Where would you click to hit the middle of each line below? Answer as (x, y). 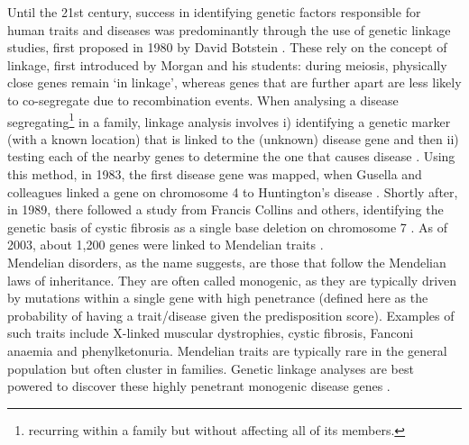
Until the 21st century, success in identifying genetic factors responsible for (214, 12)
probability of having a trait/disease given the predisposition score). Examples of (231, 315)
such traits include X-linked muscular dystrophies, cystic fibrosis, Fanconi (211, 333)
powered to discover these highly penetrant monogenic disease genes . (199, 386)
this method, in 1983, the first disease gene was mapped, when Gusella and (215, 174)
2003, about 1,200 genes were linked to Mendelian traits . (166, 245)
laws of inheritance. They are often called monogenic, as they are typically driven (232, 280)
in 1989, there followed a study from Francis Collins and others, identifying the (225, 209)
